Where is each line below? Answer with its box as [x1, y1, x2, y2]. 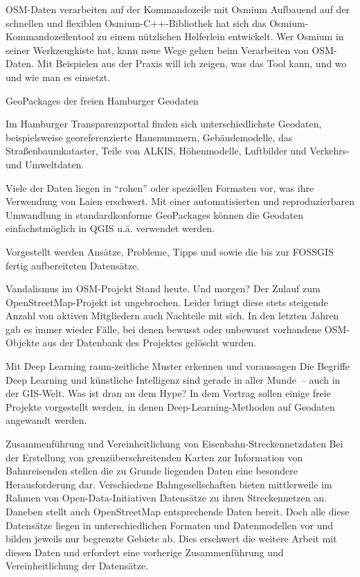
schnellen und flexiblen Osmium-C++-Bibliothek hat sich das [6, 15, 267, 30]
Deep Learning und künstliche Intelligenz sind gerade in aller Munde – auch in [6, 372, 341, 387]
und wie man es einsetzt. [6, 69, 111, 84]
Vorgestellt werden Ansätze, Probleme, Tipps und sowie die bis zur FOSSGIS [6, 244, 334, 258]
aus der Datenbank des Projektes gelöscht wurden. [42, 335, 257, 350]
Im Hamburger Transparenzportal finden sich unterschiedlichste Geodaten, [6, 116, 322, 131]
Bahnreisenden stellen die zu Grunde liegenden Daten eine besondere [6, 463, 298, 478]
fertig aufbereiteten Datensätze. [6, 258, 140, 272]
